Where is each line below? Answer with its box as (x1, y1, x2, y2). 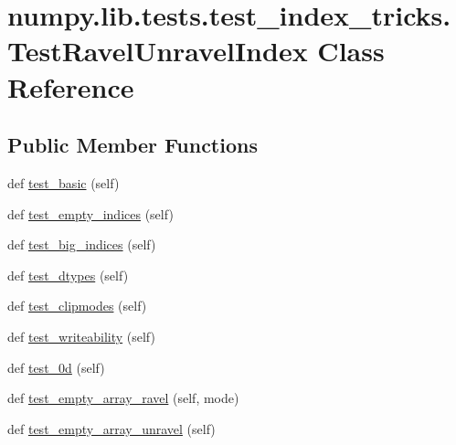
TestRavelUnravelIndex (7, 32, 308, 69)
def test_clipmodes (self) (7, 296, 147, 315)
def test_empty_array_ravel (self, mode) (7, 388, 239, 408)
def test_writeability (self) (7, 326, 155, 345)
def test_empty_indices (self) (7, 204, 174, 223)
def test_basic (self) (7, 173, 120, 192)
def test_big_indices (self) (7, 235, 156, 254)
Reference (7, 68, 134, 105)
